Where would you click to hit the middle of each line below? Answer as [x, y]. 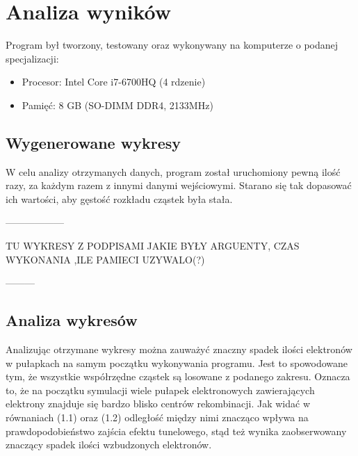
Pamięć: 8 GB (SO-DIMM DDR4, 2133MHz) [117, 105]
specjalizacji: [32, 58]
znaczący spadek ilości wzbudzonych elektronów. [109, 445]
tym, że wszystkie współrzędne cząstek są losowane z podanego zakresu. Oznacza [178, 376]
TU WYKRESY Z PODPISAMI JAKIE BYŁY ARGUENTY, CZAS [153, 246]
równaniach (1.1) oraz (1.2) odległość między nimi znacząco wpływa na [157, 417]
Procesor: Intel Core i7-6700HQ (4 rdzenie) [114, 82]
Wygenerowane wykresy [93, 142]
